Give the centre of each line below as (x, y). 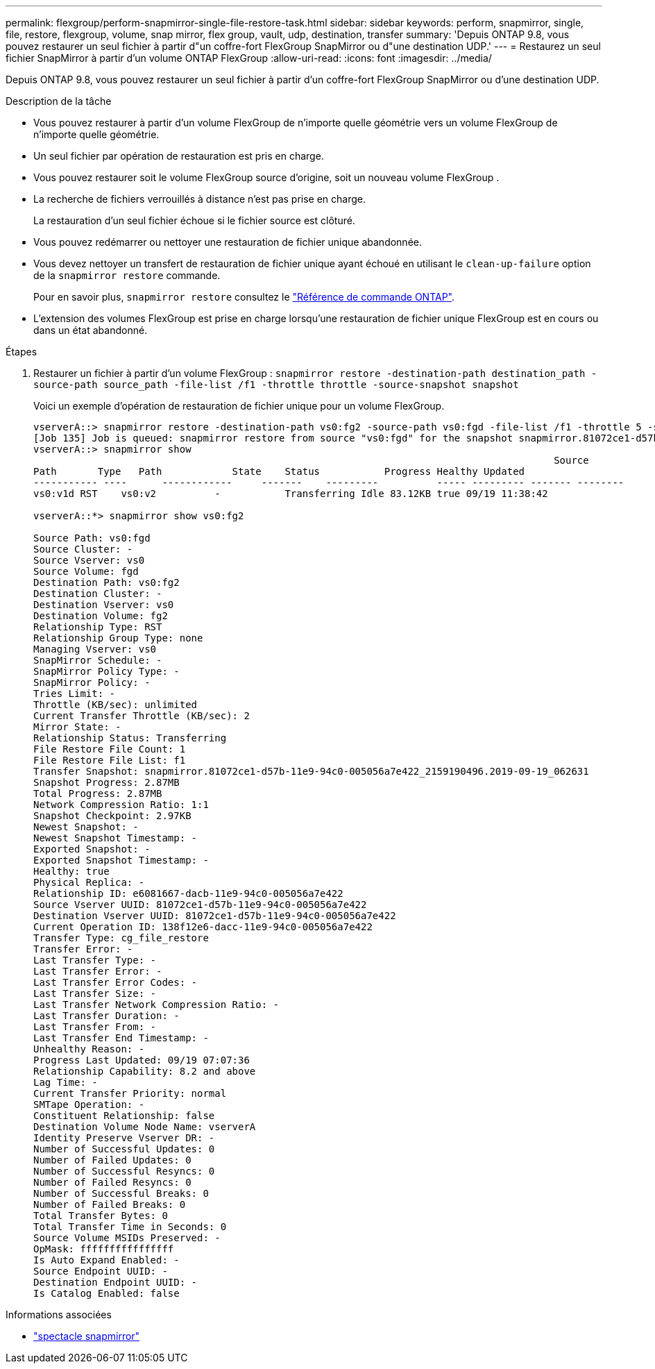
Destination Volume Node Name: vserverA (145, 1127)
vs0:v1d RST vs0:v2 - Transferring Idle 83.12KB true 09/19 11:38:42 (291, 494)
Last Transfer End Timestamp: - (121, 1038)
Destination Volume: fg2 (101, 616)
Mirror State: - (77, 727)
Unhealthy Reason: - (89, 1049)
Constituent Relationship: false (124, 1116)
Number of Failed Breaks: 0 (110, 1204)
